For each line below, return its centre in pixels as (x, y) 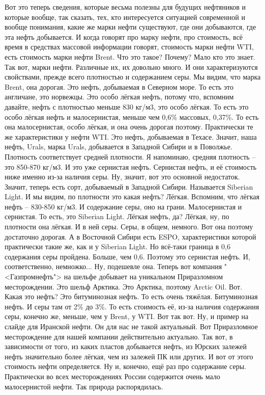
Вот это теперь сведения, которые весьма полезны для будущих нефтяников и (125, 7)
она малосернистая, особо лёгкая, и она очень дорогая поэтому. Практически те (129, 127)
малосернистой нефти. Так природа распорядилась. (84, 386)
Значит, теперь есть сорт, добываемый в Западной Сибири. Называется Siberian (129, 186)
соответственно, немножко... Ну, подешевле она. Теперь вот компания (113, 266)
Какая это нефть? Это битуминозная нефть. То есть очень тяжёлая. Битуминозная (131, 296)
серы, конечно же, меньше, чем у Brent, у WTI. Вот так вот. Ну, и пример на (127, 316)
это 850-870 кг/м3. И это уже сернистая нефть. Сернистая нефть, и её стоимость (131, 166)
